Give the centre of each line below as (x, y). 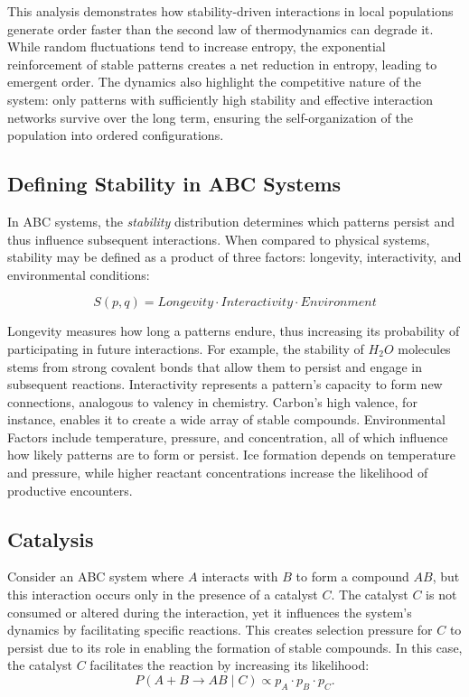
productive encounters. (70, 490)
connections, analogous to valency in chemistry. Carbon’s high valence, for (212, 401)
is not (441, 595)
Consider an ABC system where (96, 576)
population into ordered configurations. (116, 135)
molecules (424, 348)
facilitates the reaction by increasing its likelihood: (230, 665)
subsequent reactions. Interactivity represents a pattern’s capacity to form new (225, 384)
